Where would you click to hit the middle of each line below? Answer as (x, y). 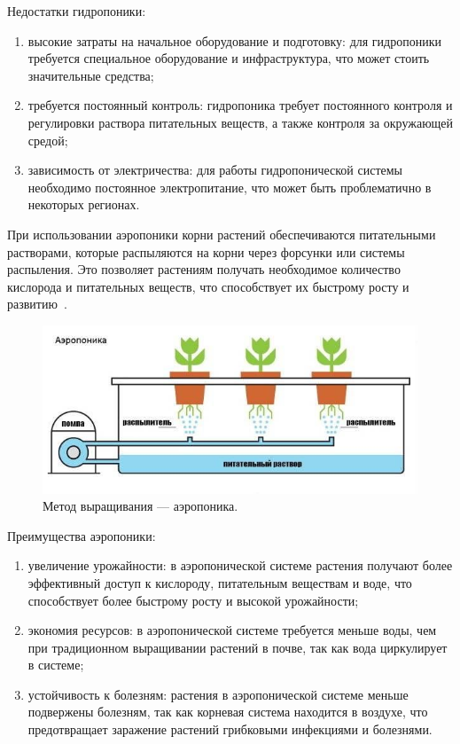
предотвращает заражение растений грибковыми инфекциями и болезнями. (230, 729)
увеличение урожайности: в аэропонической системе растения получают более (240, 565)
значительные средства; (91, 75)
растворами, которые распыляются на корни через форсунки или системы (206, 251)
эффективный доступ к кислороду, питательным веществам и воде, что (220, 582)
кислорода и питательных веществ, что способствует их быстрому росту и (208, 286)
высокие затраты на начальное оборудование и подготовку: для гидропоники (235, 40)
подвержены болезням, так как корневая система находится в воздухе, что (228, 712)
